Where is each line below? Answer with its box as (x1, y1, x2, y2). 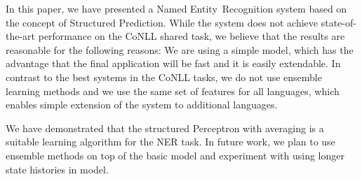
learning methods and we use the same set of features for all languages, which (6, 83, 340, 98)
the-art (6, 29, 36, 43)
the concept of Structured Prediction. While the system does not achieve (6, 15, 319, 29)
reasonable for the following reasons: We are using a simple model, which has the (6, 42, 354, 57)
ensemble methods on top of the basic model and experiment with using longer (6, 148, 344, 162)
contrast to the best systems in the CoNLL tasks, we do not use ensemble (6, 69, 322, 84)
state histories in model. (6, 162, 109, 176)
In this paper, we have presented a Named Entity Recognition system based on (6, 1, 347, 15)
